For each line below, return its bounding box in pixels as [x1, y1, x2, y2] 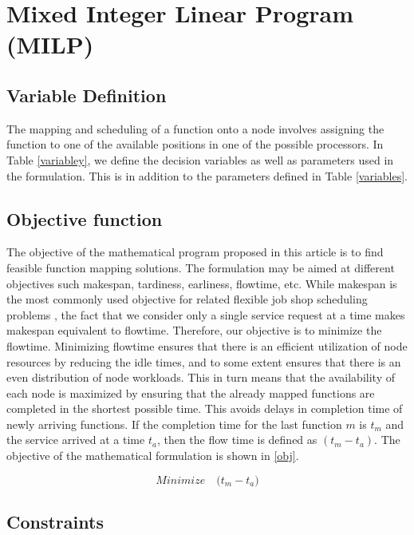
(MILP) [6, 28, 94, 61]
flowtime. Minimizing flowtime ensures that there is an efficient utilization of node [6, 337, 408, 354]
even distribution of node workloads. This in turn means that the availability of [6, 369, 395, 386]
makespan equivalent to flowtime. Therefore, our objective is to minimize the [6, 322, 382, 339]
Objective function [6, 206, 163, 231]
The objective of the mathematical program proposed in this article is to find [6, 244, 384, 260]
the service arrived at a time [6, 431, 145, 448]
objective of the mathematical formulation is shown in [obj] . [6, 447, 299, 464]
